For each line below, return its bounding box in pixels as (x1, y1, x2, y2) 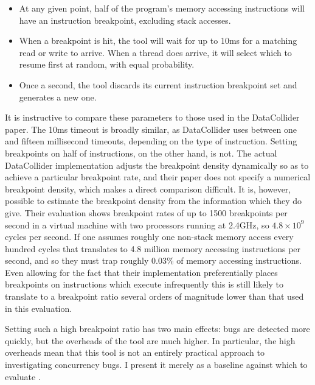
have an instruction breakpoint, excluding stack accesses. (19, 13, 231, 26)
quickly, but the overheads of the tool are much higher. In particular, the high (5, 334, 296, 347)
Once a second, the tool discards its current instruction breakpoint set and (19, 78, 297, 91)
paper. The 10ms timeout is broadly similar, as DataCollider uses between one (5, 122, 297, 135)
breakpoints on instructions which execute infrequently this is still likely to (5, 278, 283, 291)
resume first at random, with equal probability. (19, 58, 195, 71)
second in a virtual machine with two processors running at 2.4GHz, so (5, 218, 269, 231)
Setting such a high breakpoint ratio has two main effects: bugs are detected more (5, 322, 310, 335)
